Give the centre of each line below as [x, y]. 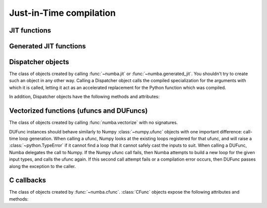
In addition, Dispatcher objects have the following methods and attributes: [85, 97]
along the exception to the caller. [43, 166]
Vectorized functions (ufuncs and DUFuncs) [78, 111]
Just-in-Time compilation [63, 13]
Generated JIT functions [47, 46]
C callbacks [28, 180]
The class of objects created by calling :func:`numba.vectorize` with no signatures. [93, 123]
